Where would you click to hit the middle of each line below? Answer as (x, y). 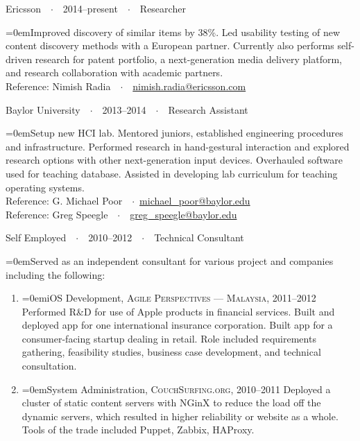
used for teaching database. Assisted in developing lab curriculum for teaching (172, 173)
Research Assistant (208, 109)
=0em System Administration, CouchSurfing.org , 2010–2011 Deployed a (176, 389)
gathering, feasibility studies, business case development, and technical (171, 352)
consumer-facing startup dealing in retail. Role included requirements (169, 338)
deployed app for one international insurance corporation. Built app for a (177, 325)
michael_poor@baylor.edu (195, 201)
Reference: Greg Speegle (57, 214)
